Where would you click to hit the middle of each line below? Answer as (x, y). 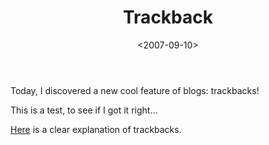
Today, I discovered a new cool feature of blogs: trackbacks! (135, 90)
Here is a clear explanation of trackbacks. (96, 129)
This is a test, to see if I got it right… (84, 110)
